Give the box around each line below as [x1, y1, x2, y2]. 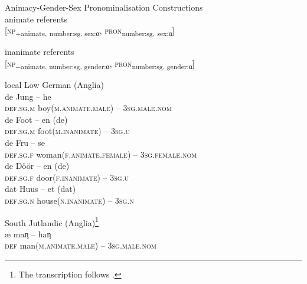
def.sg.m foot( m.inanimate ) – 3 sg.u [5, 125, 130, 137]
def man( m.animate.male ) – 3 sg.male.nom [5, 239, 156, 252]
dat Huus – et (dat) [5, 182, 76, 195]
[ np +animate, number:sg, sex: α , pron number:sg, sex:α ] [5, 24, 175, 38]
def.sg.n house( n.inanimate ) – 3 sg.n [5, 194, 134, 206]
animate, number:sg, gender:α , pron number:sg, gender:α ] [21, 57, 195, 71]
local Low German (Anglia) [5, 79, 104, 91]
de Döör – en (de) [5, 159, 70, 172]
